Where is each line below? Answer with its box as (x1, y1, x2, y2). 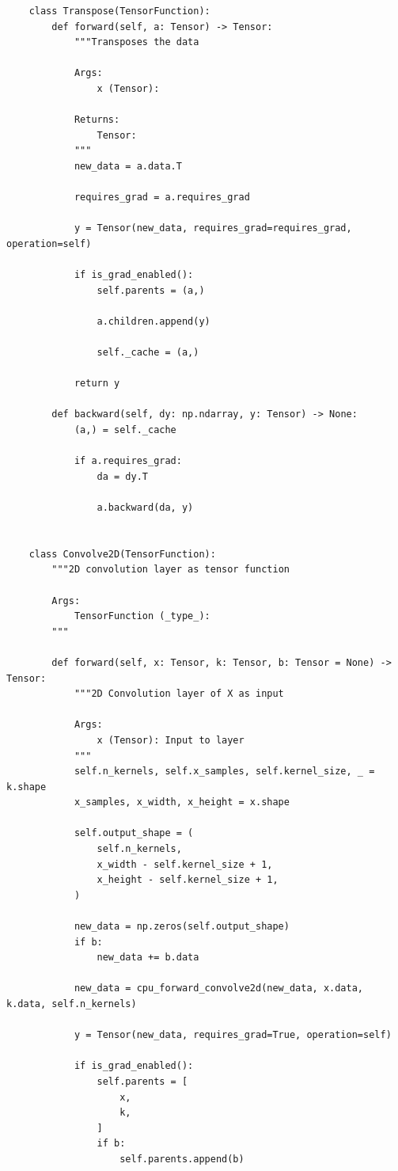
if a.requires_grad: (74, 455, 182, 467)
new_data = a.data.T (74, 160, 182, 172)
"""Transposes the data (74, 36, 199, 48)
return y (74, 378, 120, 390)
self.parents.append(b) (119, 1153, 244, 1165)
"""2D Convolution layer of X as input (74, 688, 284, 700)
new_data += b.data (97, 952, 199, 964)
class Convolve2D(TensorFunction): (28, 548, 216, 560)
